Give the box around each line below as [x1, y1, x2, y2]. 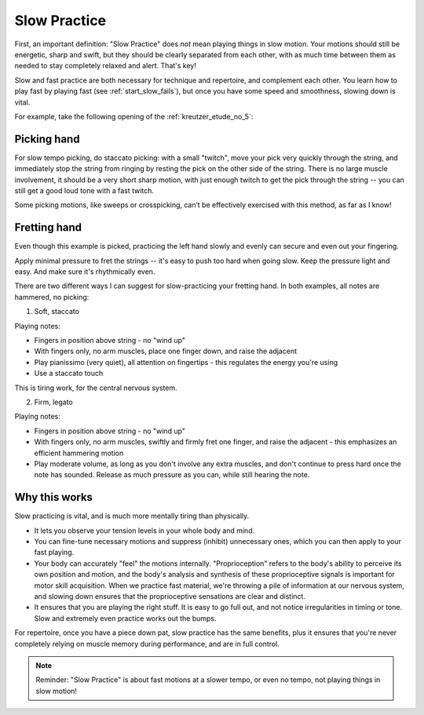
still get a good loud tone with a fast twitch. [14, 185, 155, 195]
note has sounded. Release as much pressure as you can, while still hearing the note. [34, 470, 310, 480]
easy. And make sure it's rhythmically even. [14, 267, 155, 276]
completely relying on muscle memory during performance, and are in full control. [14, 639, 280, 648]
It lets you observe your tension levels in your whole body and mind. [34, 526, 255, 535]
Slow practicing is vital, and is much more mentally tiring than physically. [14, 511, 250, 521]
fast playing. [34, 548, 75, 557]
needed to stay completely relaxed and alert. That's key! [14, 61, 196, 71]
